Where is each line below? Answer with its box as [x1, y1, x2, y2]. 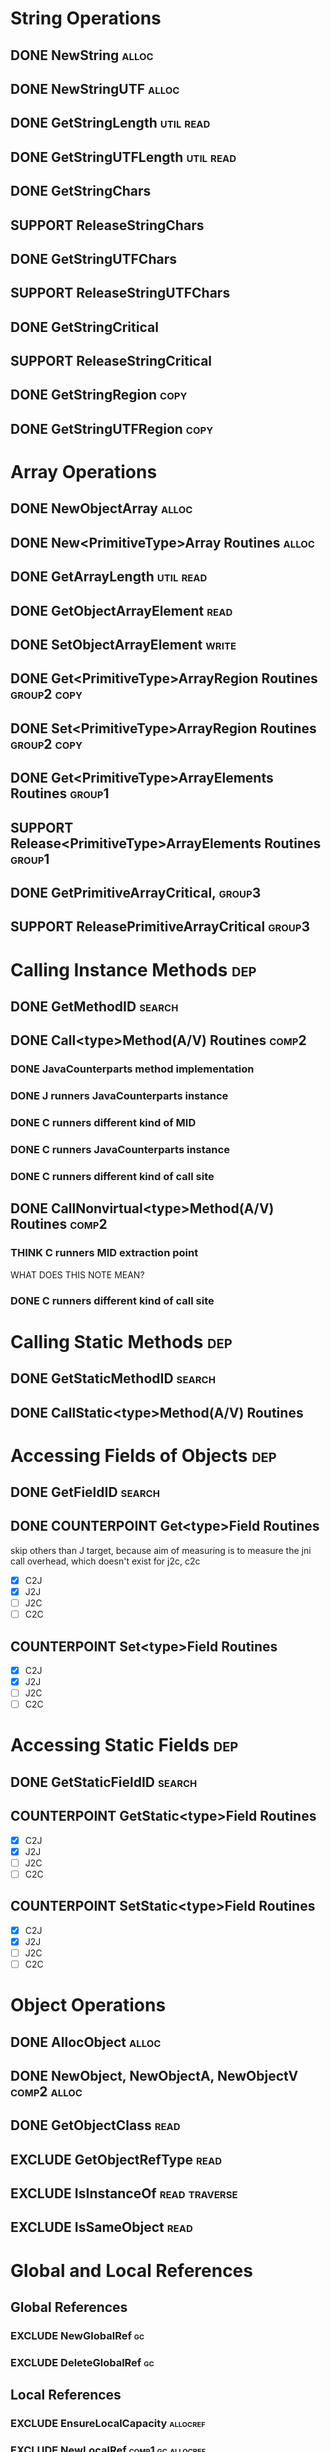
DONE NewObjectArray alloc [10, 500, 193, 517]
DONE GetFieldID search [10, 1484, 160, 1501]
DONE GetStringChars [10, 183, 152, 200]
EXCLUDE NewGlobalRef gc [10, 2328, 145, 2342]
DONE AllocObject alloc [10, 2033, 162, 2051]
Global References [10, 2299, 128, 2316]
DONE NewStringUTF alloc [10, 80, 180, 97]
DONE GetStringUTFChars [10, 250, 177, 267]
